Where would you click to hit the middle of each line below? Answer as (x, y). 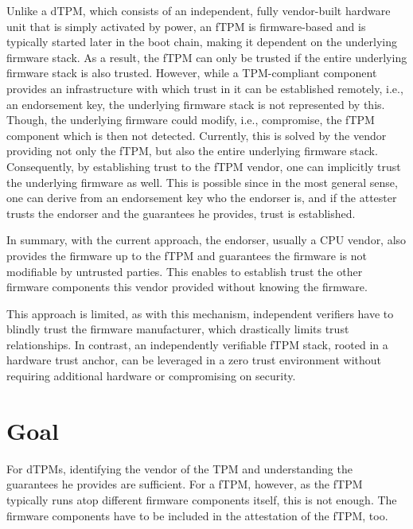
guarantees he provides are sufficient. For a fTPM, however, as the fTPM (185, 484)
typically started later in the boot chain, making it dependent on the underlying (202, 42)
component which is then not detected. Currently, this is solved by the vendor (197, 135)
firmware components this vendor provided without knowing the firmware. (187, 287)
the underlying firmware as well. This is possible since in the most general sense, (202, 182)
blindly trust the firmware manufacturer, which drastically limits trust (178, 329)
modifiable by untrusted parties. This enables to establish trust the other (185, 271)
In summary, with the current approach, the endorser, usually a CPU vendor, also (206, 240)
